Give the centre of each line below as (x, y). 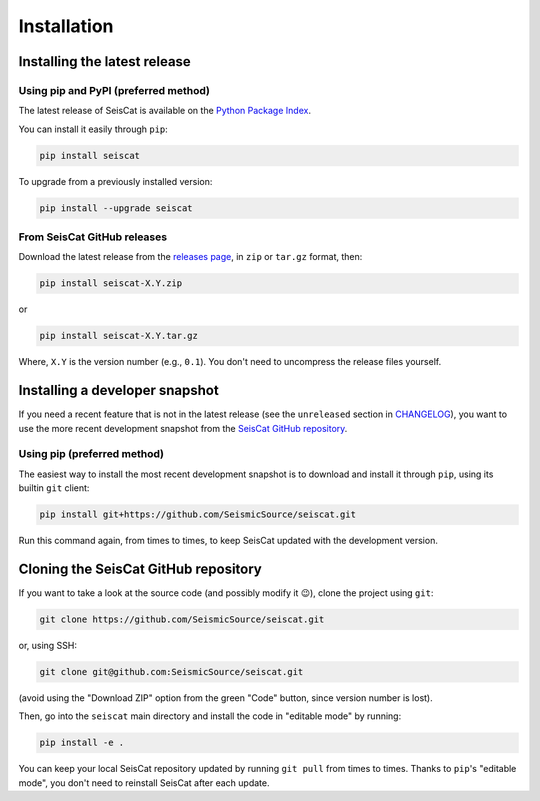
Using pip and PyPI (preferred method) (114, 90)
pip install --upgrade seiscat (116, 208)
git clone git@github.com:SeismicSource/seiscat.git (171, 671)
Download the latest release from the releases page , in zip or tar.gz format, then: (190, 257)
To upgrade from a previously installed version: (115, 181)
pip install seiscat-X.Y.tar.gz (119, 336)
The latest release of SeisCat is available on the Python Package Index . (165, 111)
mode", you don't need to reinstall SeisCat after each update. (144, 782)
